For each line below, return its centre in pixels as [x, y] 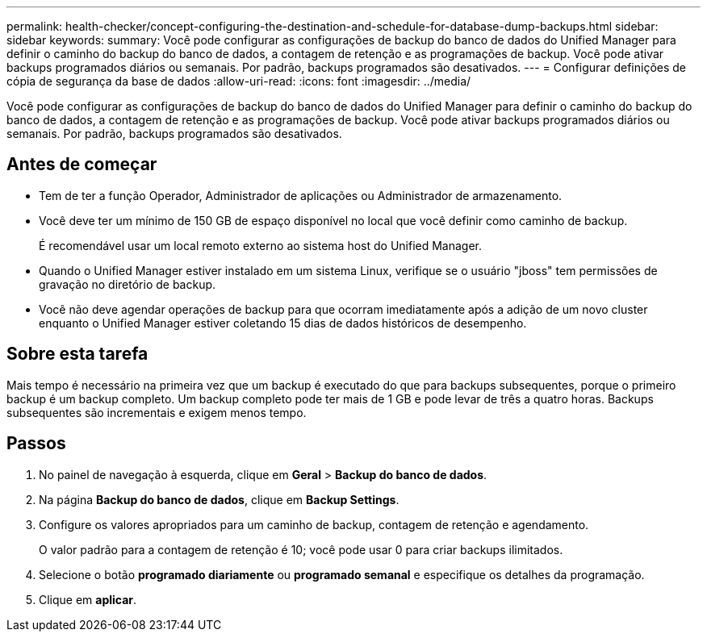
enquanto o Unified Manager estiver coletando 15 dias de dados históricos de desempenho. [283, 323]
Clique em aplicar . [88, 599]
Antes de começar [82, 165]
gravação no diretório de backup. [128, 284]
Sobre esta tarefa [77, 354]
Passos [36, 444]
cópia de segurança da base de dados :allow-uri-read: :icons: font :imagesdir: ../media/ [239, 81]
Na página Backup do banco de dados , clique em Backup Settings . [219, 499]
